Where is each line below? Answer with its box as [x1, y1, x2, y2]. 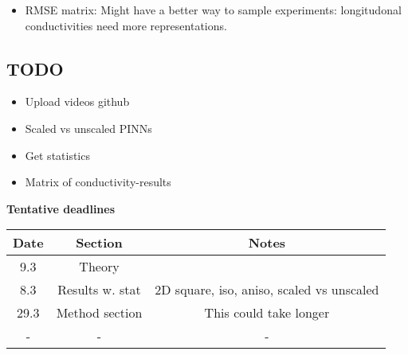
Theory [79, 257, 120, 276]
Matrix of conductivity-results [25, 174, 171, 190]
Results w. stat [57, 280, 141, 299]
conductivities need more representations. [25, 17, 227, 33]
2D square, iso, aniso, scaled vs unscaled [155, 280, 379, 299]
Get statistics [25, 146, 90, 163]
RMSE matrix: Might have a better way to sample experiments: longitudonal [25, 2, 402, 18]
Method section [56, 303, 143, 322]
